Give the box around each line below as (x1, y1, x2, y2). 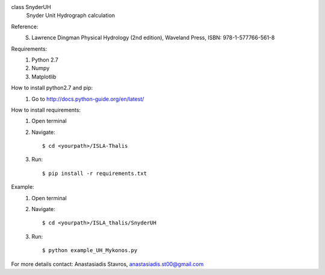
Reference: (11, 23, 39, 30)
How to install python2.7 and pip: (11, 84, 93, 92)
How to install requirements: (11, 106, 81, 113)
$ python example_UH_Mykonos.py (42, 247, 138, 254)
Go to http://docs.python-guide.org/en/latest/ (31, 95, 144, 103)
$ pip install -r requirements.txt (42, 169, 147, 177)
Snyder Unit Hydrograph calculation (26, 12, 116, 19)
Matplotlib (31, 73, 57, 80)
